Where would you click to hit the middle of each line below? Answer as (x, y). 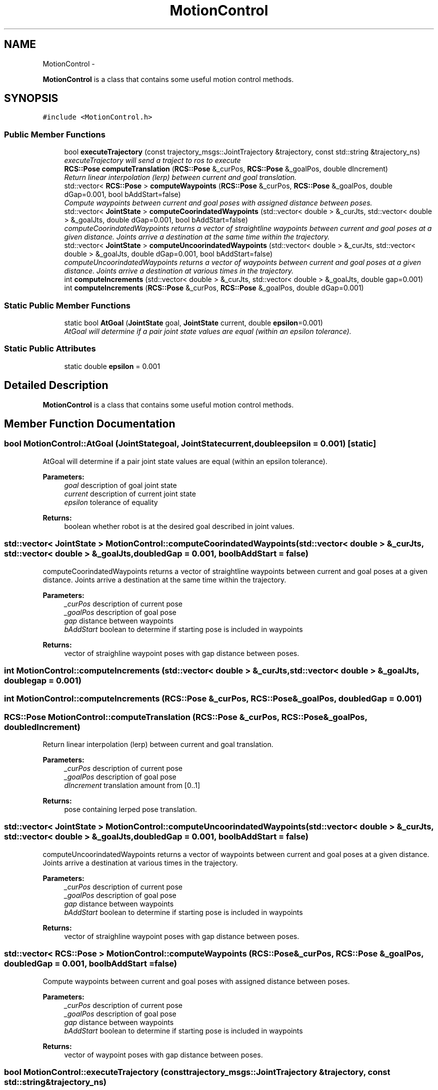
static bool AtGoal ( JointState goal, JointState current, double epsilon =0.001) (193, 322)
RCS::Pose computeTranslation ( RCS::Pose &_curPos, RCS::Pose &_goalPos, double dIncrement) (226, 169)
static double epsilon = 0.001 (112, 366)
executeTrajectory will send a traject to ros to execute (152, 160)
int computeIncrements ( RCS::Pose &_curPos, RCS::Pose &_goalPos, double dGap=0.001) (214, 288)
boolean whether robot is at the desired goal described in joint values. (179, 526)
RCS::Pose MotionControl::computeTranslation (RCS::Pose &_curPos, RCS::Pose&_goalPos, (186, 717)
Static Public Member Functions (67, 305)
